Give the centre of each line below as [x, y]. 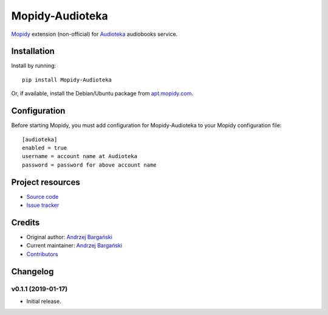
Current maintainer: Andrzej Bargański [74, 246]
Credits [26, 222]
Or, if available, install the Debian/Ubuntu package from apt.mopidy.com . [102, 94]
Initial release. [44, 301]
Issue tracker [43, 205]
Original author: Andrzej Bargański [69, 237]
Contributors [42, 254]
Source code [43, 196]
